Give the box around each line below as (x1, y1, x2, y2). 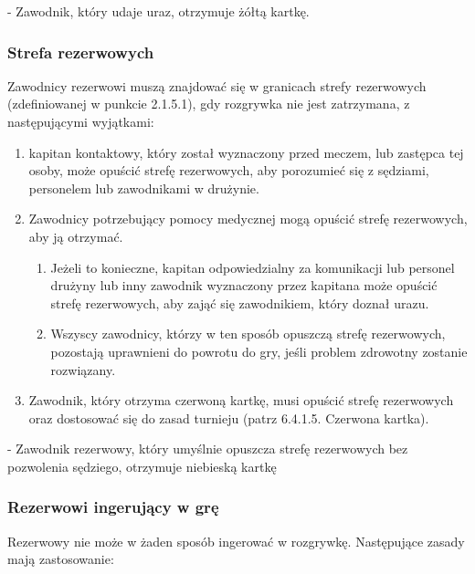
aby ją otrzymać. (28, 226, 123, 245)
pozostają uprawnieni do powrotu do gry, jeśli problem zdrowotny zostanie (50, 341, 468, 360)
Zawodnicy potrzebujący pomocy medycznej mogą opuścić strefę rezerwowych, (28, 209, 468, 228)
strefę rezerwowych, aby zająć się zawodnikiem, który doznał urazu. (50, 293, 429, 312)
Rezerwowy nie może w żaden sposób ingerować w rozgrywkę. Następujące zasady (7, 531, 465, 550)
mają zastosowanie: (7, 549, 114, 569)
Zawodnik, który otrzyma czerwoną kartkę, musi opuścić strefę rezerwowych (28, 391, 454, 410)
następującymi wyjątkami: (7, 112, 154, 130)
